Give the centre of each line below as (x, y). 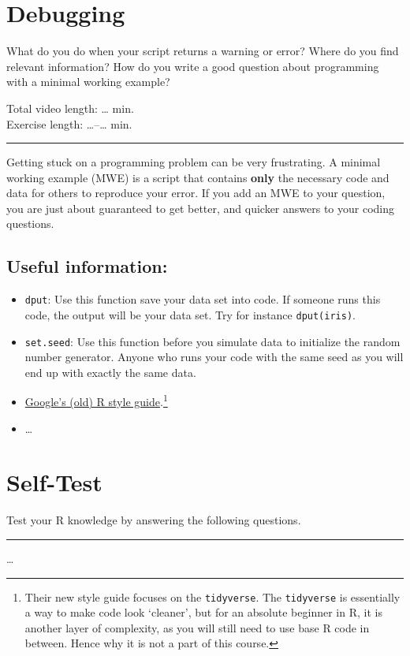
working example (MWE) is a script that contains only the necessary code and (198, 177)
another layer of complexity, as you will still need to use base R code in (197, 627)
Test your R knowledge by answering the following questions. (154, 520)
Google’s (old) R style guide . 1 (96, 401)
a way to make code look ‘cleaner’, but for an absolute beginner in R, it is (203, 612)
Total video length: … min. (70, 108)
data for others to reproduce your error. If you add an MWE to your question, (196, 193)
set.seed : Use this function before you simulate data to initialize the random (212, 341)
